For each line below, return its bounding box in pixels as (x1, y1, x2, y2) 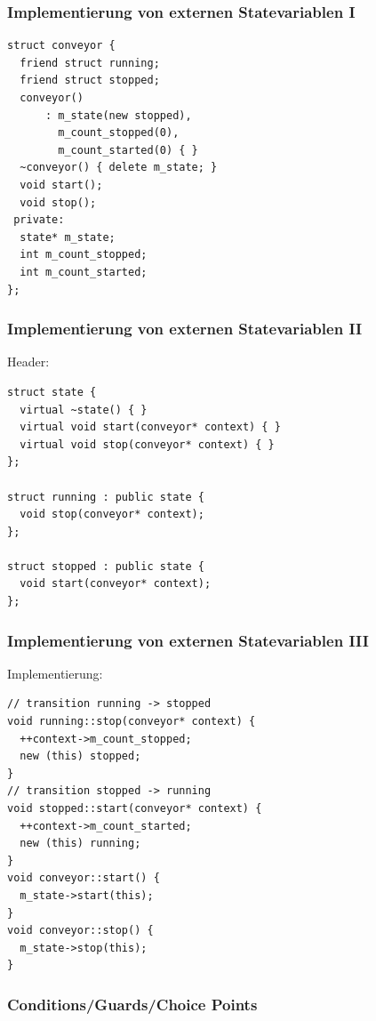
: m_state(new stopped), (44, 109, 192, 122)
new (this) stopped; (20, 750, 141, 763)
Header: (7, 352, 50, 371)
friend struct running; (20, 56, 160, 69)
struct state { (7, 385, 97, 398)
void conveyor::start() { (7, 872, 160, 885)
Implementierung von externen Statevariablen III (7, 629, 369, 651)
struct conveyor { (7, 39, 116, 52)
